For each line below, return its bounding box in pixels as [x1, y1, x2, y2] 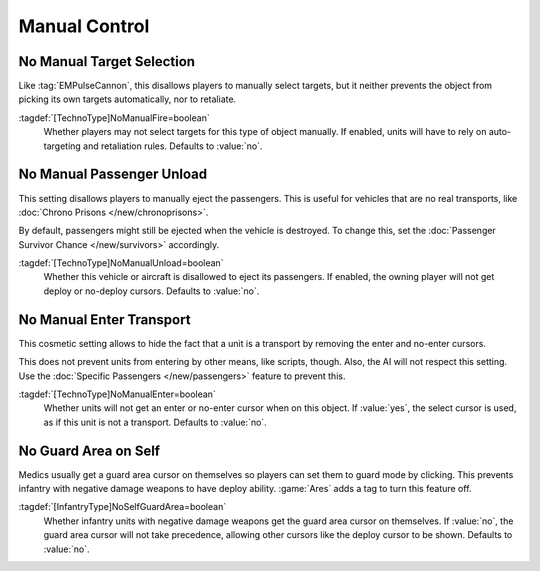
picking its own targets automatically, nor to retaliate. [18, 93, 237, 105]
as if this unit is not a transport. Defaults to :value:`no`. [43, 416, 267, 428]
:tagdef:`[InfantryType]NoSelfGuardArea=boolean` [18, 501, 227, 513]
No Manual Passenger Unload [18, 166, 208, 183]
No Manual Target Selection [18, 53, 195, 70]
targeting [43, 140, 82, 152]
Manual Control [18, 15, 150, 37]
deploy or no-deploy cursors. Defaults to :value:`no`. [43, 285, 260, 297]
